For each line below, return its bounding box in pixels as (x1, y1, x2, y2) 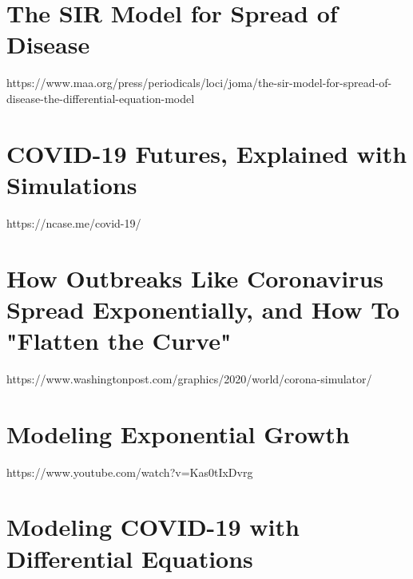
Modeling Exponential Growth (6, 417, 350, 450)
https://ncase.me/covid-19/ (6, 214, 141, 231)
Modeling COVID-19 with (6, 510, 300, 543)
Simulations (6, 168, 137, 200)
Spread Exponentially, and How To (6, 292, 400, 325)
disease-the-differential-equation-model (6, 89, 195, 106)
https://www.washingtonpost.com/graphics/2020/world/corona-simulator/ (6, 370, 372, 387)
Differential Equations (6, 541, 253, 574)
